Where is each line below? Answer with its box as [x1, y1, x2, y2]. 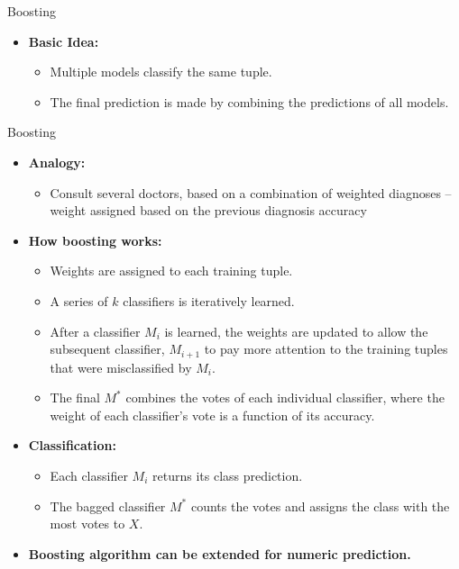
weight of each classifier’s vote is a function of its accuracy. [50, 405, 375, 424]
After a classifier [50, 321, 141, 340]
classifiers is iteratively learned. [123, 291, 295, 310]
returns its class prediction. [152, 465, 303, 484]
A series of [50, 291, 108, 310]
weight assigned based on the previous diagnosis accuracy [50, 201, 367, 220]
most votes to [50, 514, 125, 533]
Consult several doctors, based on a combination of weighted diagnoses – [50, 183, 452, 202]
